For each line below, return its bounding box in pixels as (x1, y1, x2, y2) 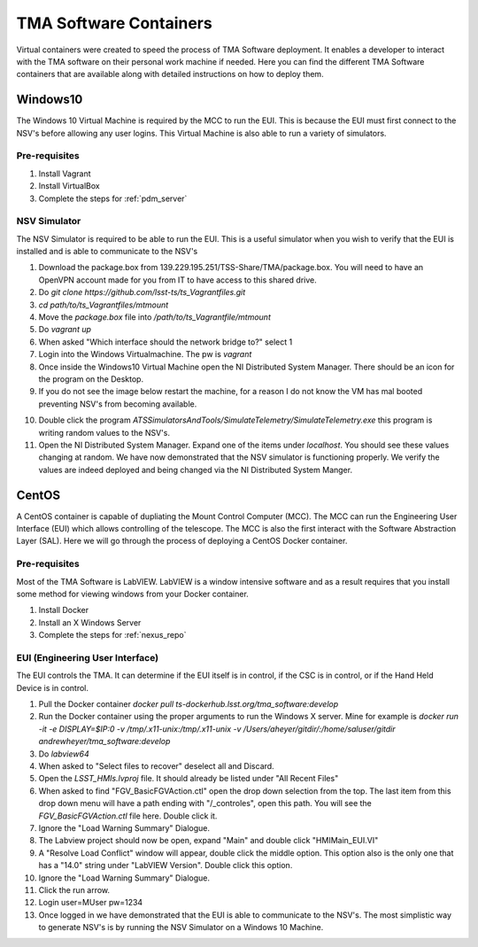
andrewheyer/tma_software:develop (38, 736, 171, 747)
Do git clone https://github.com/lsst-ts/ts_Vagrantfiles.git (38, 287, 246, 298)
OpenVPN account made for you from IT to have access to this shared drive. (38, 275, 318, 285)
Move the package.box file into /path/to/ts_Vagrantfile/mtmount (38, 312, 272, 322)
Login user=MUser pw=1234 (38, 897, 143, 908)
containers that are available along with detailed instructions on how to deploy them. (16, 69, 324, 80)
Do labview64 (38, 749, 89, 759)
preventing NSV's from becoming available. (38, 399, 197, 409)
